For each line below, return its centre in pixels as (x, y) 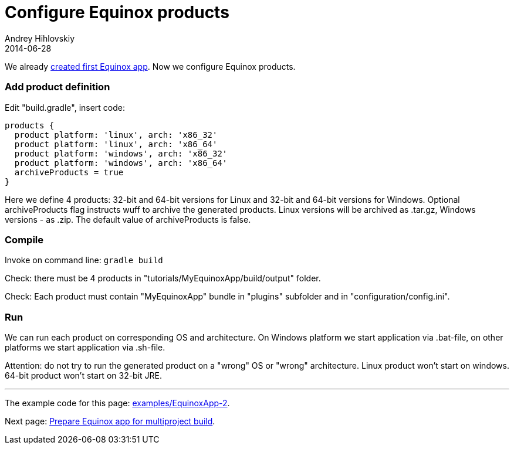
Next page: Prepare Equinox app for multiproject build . (110, 421)
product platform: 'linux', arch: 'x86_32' (116, 135)
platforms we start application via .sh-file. (85, 347)
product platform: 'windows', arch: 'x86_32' (121, 153)
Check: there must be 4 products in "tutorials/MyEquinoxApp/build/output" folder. (163, 278)
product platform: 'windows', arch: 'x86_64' (121, 163)
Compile (24, 239)
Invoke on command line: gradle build (84, 260)
